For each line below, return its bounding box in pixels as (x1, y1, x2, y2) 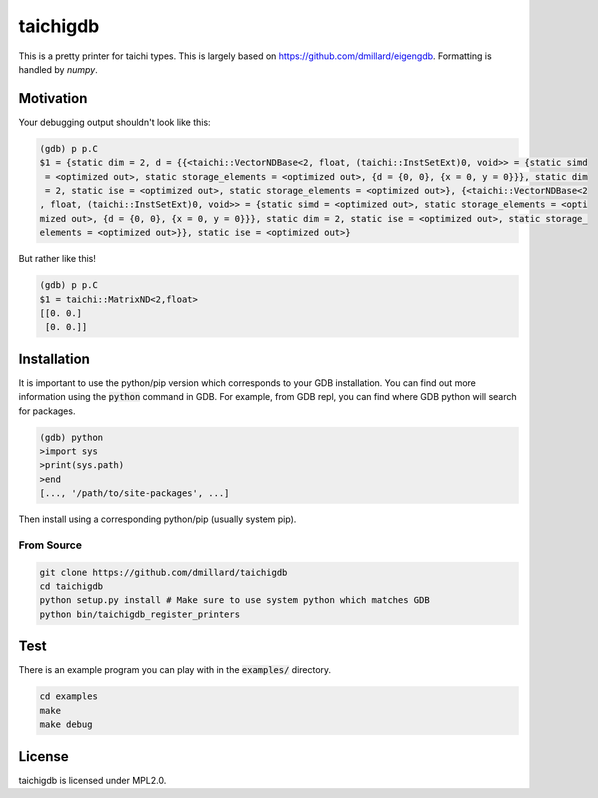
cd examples (39, 691, 99, 702)
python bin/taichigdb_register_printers (39, 608, 240, 620)
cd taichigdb (39, 581, 104, 592)
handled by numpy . (18, 63, 99, 75)
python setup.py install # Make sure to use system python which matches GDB (39, 595, 430, 606)
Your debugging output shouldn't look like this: (18, 116, 211, 128)
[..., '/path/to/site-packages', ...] (39, 488, 230, 499)
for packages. (18, 405, 76, 417)
